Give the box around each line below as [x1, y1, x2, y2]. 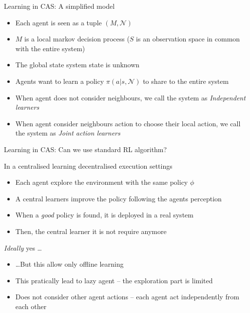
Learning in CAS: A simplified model [4, 1, 115, 11]
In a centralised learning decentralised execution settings [4, 160, 173, 171]
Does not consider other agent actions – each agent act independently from [15, 292, 239, 302]
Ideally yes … [4, 242, 42, 253]
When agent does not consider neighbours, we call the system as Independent [15, 92, 246, 102]
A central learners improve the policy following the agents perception [15, 193, 222, 203]
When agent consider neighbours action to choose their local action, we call [15, 118, 241, 128]
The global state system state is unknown [15, 59, 140, 70]
